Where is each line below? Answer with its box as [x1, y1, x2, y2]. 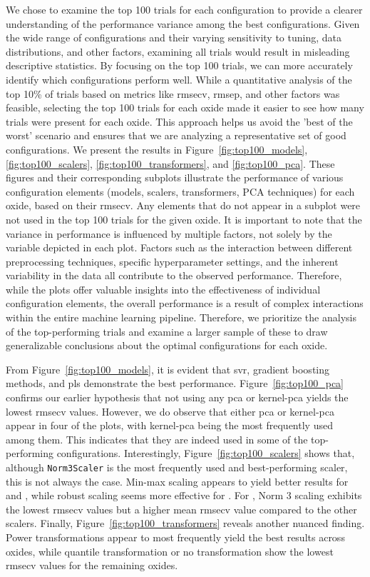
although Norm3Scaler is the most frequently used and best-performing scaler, [6, 460, 348, 474]
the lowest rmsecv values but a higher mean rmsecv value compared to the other [6, 501, 357, 516]
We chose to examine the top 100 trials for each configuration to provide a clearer [6, 2, 363, 16]
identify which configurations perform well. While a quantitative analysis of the [6, 71, 352, 86]
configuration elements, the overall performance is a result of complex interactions [6, 296, 364, 311]
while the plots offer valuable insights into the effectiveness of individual [6, 281, 321, 296]
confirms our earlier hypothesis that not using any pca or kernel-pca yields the [6, 390, 349, 405]
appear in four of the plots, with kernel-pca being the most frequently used [6, 418, 333, 433]
